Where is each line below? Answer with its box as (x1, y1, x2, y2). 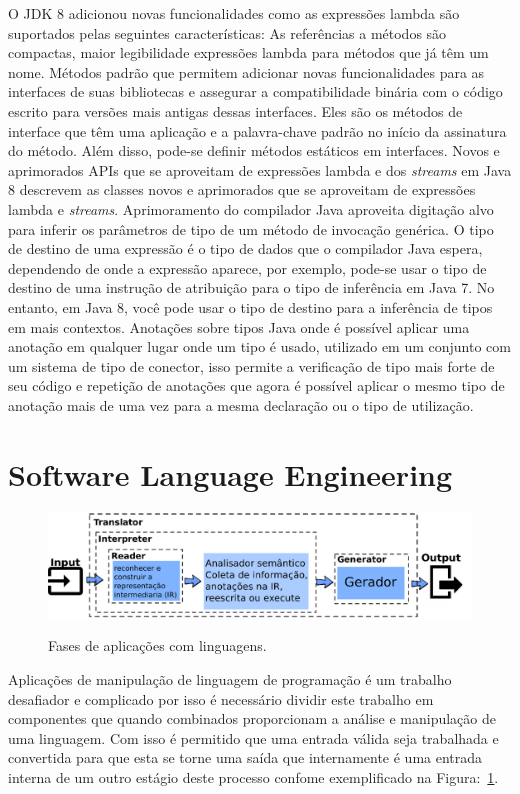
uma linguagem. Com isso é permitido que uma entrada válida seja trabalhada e (8, 727, 499, 748)
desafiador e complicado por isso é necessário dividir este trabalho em (8, 688, 434, 709)
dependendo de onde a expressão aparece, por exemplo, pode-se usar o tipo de (8, 257, 487, 278)
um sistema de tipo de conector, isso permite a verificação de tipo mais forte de (8, 355, 495, 376)
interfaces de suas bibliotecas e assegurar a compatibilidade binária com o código (8, 81, 503, 102)
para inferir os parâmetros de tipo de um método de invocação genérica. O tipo (8, 218, 494, 239)
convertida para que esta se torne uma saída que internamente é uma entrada (8, 747, 483, 768)
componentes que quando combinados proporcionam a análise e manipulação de (8, 708, 496, 729)
